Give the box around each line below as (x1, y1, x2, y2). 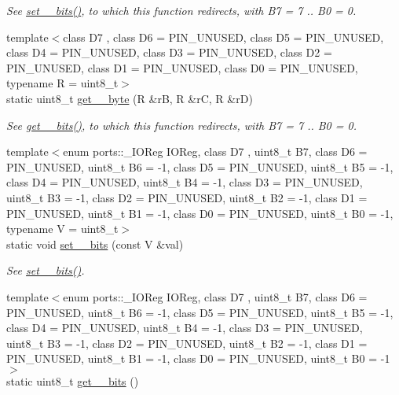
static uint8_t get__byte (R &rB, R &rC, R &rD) (6, 90, 253, 106)
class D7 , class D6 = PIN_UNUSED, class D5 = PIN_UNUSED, (63, 28, 384, 45)
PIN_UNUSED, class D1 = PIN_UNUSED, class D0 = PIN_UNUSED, (6, 59, 358, 76)
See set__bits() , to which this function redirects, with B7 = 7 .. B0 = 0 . (6, 2, 357, 18)
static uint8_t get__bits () (6, 372, 139, 389)
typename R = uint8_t (6, 75, 119, 91)
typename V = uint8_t (6, 220, 119, 237)
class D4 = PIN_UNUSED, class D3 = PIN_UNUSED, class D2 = (6, 44, 332, 61)
